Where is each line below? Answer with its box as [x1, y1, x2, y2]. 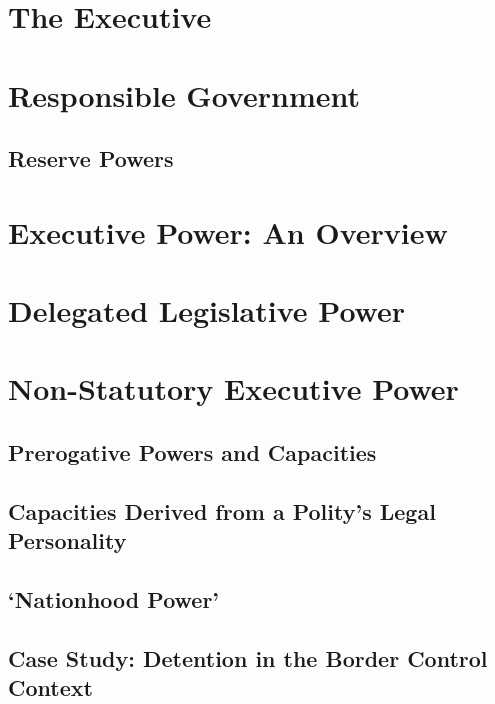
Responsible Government [8, 74, 360, 115]
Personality [8, 525, 127, 556]
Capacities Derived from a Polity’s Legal [8, 495, 436, 526]
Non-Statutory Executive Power [8, 368, 459, 409]
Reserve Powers [8, 143, 174, 174]
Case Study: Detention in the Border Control [8, 642, 488, 673]
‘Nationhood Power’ [8, 584, 220, 614]
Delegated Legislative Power [8, 290, 405, 331]
